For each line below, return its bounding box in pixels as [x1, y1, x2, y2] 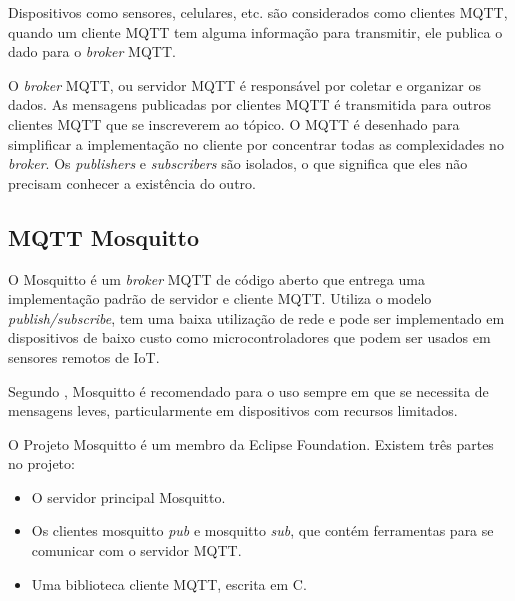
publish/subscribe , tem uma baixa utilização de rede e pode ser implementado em [8, 307, 505, 328]
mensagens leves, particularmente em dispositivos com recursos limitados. [8, 400, 458, 421]
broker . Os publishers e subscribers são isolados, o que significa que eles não [8, 153, 468, 174]
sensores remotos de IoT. [8, 346, 160, 367]
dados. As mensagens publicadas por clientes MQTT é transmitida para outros [8, 94, 491, 115]
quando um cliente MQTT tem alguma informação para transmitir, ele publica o [8, 21, 503, 42]
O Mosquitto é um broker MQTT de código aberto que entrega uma [8, 268, 425, 289]
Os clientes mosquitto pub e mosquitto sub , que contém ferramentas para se [31, 520, 494, 541]
